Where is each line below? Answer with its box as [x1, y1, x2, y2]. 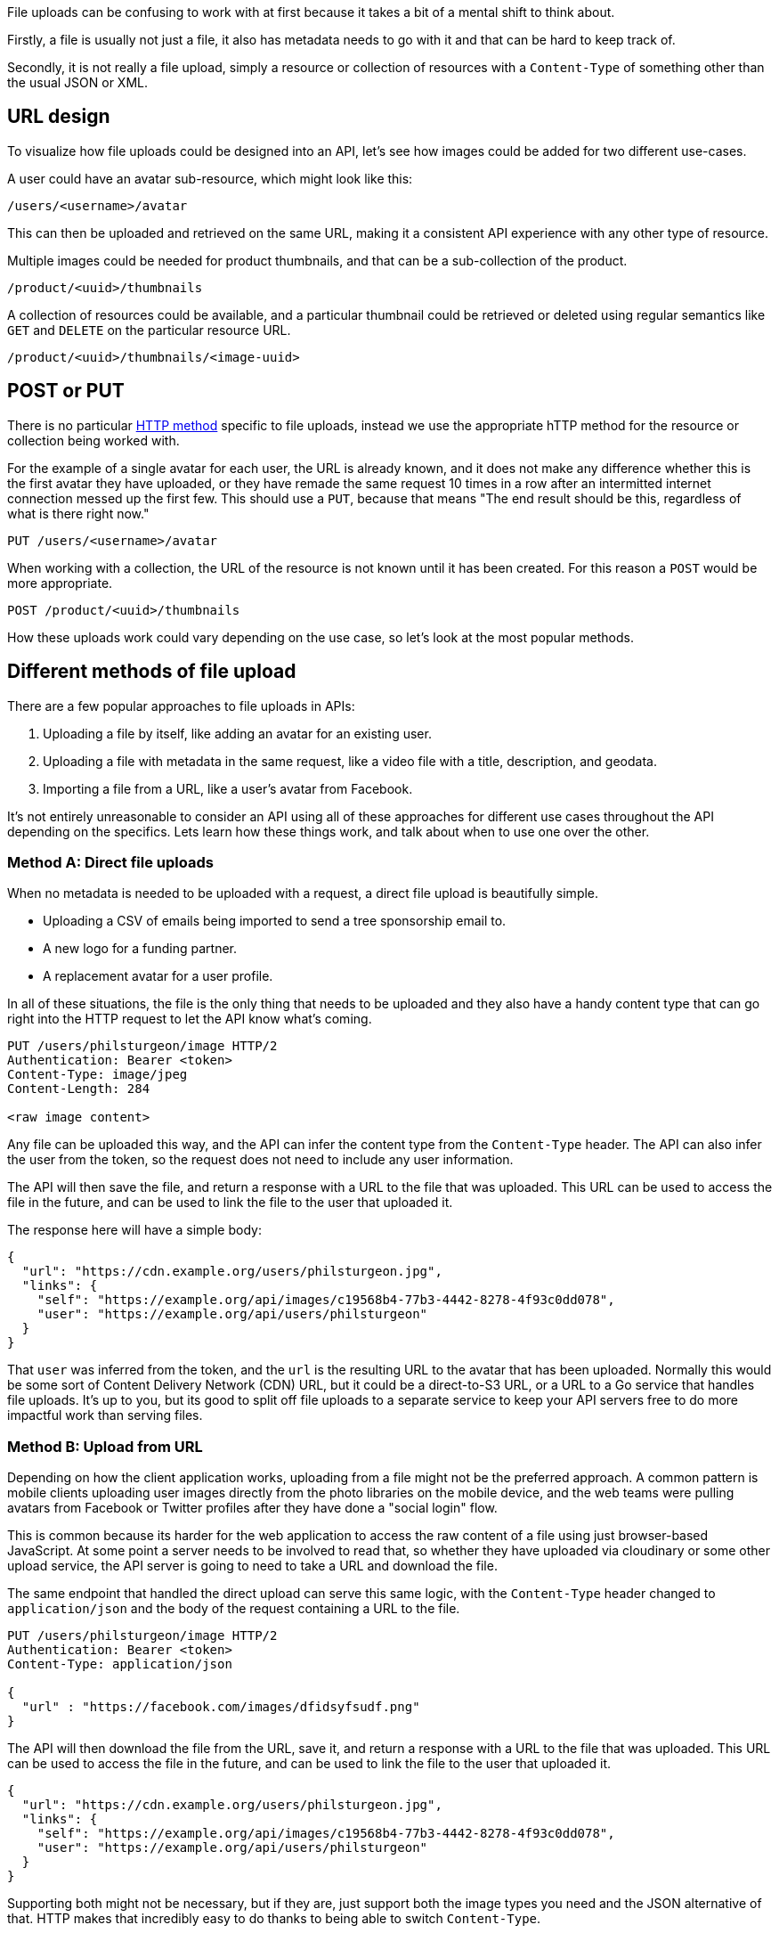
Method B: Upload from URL [7, 1437, 203, 1456]
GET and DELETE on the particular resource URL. [7, 322, 291, 338]
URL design [7, 105, 110, 128]
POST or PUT [7, 379, 125, 403]
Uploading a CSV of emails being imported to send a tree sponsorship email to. [43, 913, 507, 929]
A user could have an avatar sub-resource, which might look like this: [7, 170, 413, 186]
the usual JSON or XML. [7, 75, 149, 90]
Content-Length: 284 [7, 1081, 150, 1097]
